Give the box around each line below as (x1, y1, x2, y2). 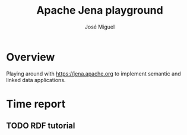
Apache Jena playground (36, 4, 163, 17)
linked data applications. (6, 76, 66, 83)
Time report (6, 97, 66, 111)
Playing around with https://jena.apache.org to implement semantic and (6, 70, 181, 77)
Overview (6, 50, 55, 64)
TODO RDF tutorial (6, 121, 75, 131)
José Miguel (84, 23, 115, 30)
